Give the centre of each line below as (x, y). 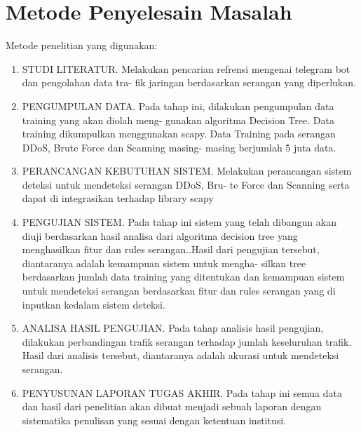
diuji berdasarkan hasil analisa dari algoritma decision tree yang (160, 235)
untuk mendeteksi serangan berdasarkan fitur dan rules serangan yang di (179, 291)
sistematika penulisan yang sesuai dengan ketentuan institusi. (154, 420)
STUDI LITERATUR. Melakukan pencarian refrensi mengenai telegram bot (186, 68)
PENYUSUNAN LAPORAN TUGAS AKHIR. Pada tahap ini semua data (182, 392)
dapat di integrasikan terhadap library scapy (118, 198)
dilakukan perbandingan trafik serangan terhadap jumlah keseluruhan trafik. (187, 341)
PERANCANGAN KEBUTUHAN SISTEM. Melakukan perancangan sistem (187, 171)
